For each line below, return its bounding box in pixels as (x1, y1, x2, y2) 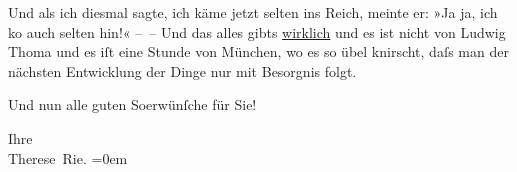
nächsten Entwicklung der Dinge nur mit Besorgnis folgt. (8, 60, 357, 81)
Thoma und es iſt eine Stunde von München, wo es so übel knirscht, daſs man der (8, 41, 509, 62)
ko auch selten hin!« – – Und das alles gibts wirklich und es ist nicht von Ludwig (8, 21, 506, 42)
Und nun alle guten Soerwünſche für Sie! (8, 94, 257, 115)
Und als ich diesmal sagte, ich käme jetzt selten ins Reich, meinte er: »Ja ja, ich (8, 2, 498, 22)
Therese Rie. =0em (8, 147, 128, 168)
